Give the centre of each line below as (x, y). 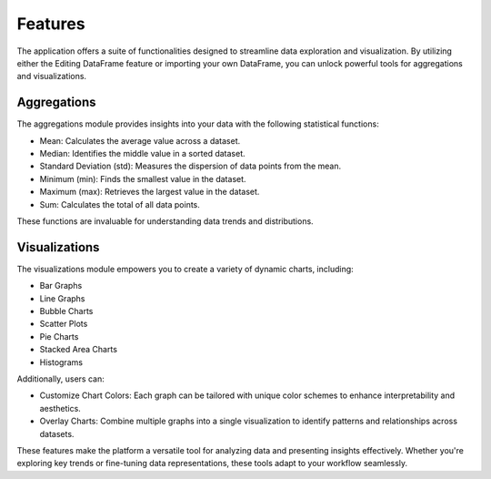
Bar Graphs (61, 286)
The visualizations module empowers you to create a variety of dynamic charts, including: (185, 269)
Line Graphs (62, 298)
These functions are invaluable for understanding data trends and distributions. (165, 221)
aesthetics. (60, 408)
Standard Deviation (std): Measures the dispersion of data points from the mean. (190, 166)
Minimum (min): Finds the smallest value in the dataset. (143, 178)
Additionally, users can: (60, 379)
